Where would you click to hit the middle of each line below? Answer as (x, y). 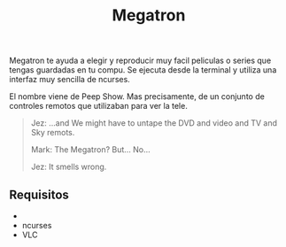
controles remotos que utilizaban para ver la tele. (98, 106)
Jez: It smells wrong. (69, 167)
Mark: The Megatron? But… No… (90, 150)
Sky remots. (53, 133)
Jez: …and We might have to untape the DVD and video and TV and (154, 123)
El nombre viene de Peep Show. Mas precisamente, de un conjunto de (137, 96)
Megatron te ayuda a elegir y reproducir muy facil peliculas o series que (140, 61)
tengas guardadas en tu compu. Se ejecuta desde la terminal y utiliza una (143, 70)
